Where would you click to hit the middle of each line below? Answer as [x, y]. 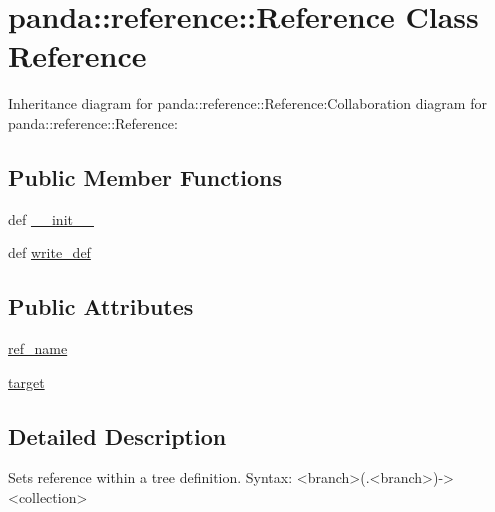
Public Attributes [101, 306]
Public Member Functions [145, 176]
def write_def [49, 252]
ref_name [38, 348]
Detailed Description [117, 435]
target [26, 381]
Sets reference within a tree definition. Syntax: [150, 477]
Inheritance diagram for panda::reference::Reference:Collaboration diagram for [247, 103]
